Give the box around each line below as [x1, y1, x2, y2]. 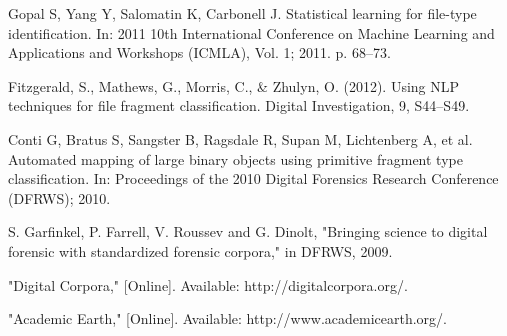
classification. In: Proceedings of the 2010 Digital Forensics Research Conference [8, 168, 499, 189]
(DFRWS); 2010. [8, 187, 111, 208]
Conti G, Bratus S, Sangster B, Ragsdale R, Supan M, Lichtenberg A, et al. [8, 128, 473, 149]
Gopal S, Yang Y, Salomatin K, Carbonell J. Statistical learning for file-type [8, 3, 477, 23]
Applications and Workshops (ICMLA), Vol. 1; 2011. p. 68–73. [8, 42, 391, 63]
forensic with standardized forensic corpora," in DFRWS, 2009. [8, 240, 393, 261]
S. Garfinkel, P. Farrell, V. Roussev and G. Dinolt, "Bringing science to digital [8, 221, 488, 242]
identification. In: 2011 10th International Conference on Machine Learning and [8, 22, 495, 43]
